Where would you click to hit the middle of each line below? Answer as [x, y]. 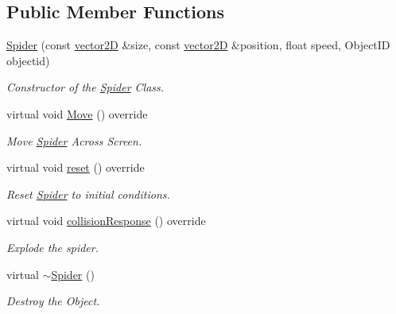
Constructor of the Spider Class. [85, 87]
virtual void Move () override [77, 113]
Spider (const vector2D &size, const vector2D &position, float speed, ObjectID [198, 45]
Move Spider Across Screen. [74, 140]
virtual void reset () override [76, 167]
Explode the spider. [53, 247]
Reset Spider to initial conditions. [88, 194]
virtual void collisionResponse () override [106, 221]
